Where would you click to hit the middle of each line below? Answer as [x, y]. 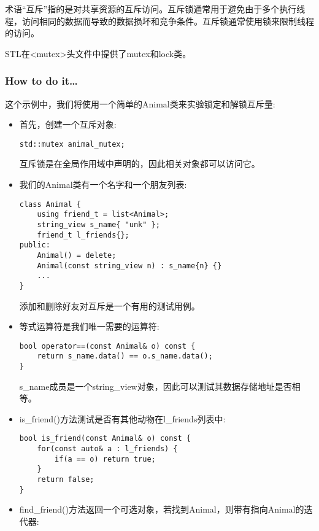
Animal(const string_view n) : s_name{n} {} [129, 265]
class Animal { [50, 204]
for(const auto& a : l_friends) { [107, 449]
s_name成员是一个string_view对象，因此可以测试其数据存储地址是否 [156, 386]
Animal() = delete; [77, 255]
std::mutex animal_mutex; [72, 144]
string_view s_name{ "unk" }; [98, 224]
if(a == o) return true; [105, 459]
